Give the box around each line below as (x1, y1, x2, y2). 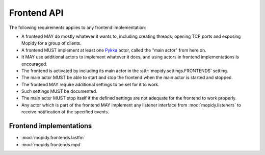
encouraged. (21, 61, 48, 67)
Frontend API (9, 7, 64, 18)
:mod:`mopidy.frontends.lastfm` (21, 135, 85, 141)
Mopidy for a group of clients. (21, 40, 82, 46)
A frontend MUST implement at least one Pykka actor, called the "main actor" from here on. (21, 47, 206, 53)
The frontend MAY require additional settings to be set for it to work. (21, 81, 159, 87)
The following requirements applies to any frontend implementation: (9, 25, 146, 30)
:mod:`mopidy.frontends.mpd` (21, 141, 82, 147)
